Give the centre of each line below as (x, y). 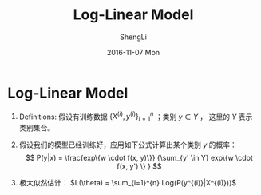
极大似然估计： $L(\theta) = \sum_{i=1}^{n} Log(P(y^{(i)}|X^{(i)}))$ (128, 183)
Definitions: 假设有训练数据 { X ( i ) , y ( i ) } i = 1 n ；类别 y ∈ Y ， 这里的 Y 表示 (136, 117)
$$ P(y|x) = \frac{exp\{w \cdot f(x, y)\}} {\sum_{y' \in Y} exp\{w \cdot (139, 158)
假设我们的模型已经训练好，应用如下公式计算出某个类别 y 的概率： (128, 145)
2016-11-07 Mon (133, 52)
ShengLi (133, 37)
